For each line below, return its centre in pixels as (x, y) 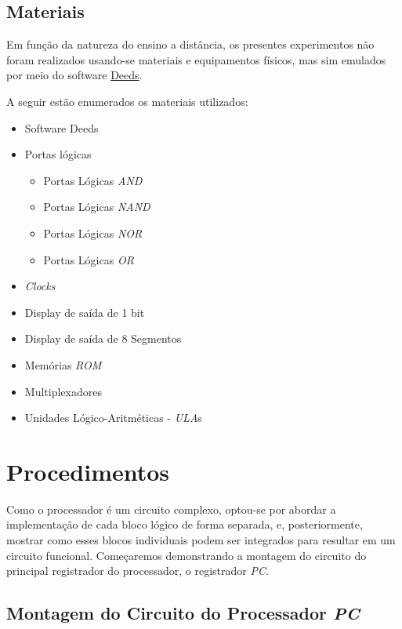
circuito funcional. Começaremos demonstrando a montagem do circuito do (187, 555)
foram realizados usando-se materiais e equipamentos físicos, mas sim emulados (196, 59)
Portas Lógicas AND (93, 180)
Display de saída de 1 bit (85, 312)
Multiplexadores (63, 391)
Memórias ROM (63, 364)
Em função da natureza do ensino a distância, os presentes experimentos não (190, 44)
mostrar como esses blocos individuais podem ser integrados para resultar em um (201, 540)
